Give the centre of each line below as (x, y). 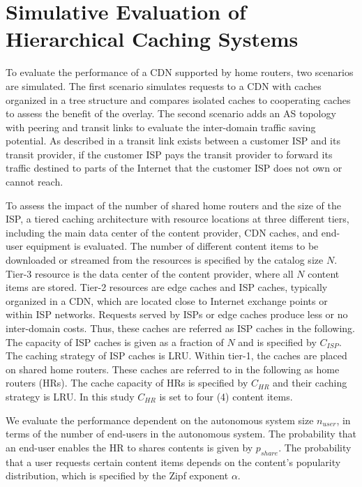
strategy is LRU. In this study (70, 396)
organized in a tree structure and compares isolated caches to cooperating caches (178, 99)
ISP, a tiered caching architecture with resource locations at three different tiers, (178, 219)
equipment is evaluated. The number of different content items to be (172, 246)
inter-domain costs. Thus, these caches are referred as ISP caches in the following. (180, 328)
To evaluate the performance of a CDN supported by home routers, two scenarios (180, 72)
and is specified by (277, 342)
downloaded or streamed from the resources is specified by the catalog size (165, 260)
